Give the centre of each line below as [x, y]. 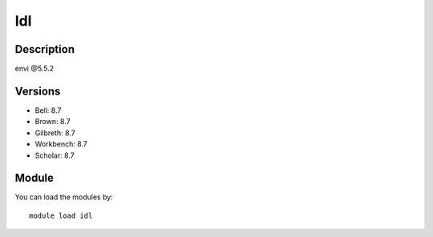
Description [45, 49]
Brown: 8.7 [53, 122]
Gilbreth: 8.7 [55, 133]
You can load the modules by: [64, 197]
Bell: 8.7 [48, 110]
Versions [38, 91]
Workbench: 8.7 [61, 144]
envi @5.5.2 [34, 69]
